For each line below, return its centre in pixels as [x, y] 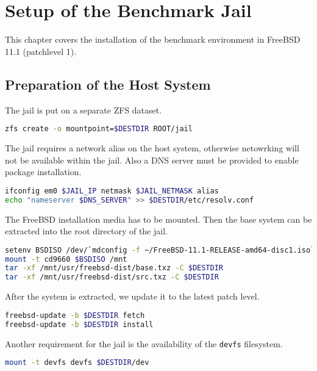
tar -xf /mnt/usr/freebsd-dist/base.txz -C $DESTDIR [114, 268]
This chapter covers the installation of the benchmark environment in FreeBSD [153, 39]
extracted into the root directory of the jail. [86, 231]
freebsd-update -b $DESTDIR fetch [75, 315]
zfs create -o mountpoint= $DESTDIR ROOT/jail [99, 129]
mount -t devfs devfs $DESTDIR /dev [77, 363]
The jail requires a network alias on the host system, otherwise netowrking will [152, 147]
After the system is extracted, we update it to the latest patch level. [132, 296]
